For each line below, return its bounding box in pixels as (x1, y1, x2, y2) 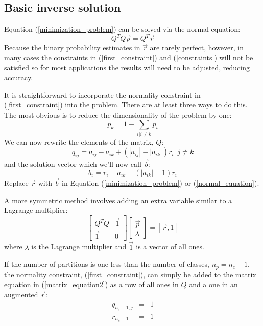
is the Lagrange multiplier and (31, 241, 127, 252)
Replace (4, 178, 29, 188)
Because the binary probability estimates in (4, 42, 140, 53)
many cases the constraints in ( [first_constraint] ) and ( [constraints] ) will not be (4, 52, 253, 62)
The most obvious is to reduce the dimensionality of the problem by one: (4, 109, 232, 120)
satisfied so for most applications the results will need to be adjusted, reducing (4, 62, 250, 73)
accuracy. (4, 72, 33, 83)
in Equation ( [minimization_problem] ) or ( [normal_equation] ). (62, 178, 259, 188)
